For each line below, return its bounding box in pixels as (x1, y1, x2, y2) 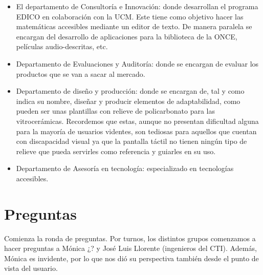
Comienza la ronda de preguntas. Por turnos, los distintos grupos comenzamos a (4, 232, 256, 243)
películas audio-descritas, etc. (16, 41, 108, 52)
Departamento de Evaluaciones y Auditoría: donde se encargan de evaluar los (16, 58, 259, 69)
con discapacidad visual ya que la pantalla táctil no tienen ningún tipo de (16, 136, 247, 146)
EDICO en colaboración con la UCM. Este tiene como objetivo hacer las (16, 11, 244, 22)
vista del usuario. (4, 263, 58, 273)
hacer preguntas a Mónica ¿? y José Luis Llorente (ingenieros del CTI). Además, (4, 243, 257, 253)
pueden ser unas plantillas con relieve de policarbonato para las (16, 105, 215, 116)
